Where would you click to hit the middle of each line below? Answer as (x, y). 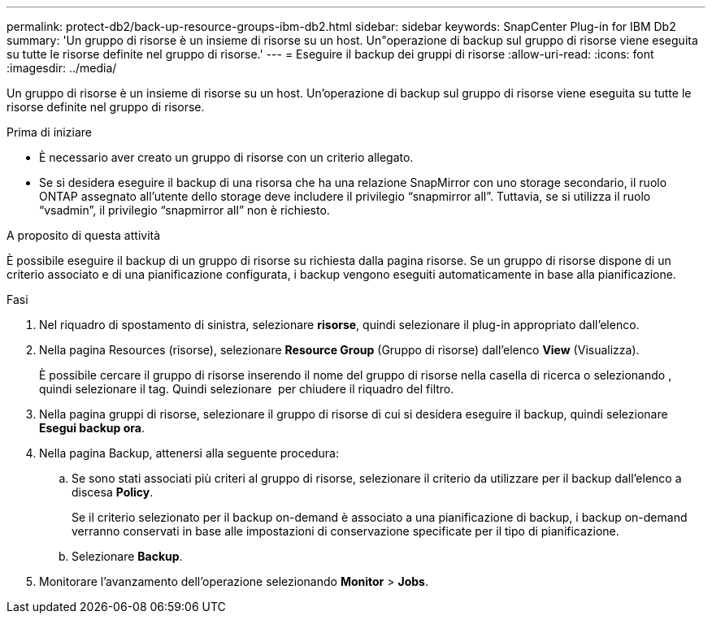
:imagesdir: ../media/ (62, 68)
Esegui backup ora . (92, 428)
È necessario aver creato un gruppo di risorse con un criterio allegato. (226, 157)
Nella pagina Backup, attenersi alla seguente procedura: (189, 453)
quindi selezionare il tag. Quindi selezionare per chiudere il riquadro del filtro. (247, 389)
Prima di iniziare (49, 132)
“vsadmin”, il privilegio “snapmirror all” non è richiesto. (185, 210)
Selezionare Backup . (127, 556)
